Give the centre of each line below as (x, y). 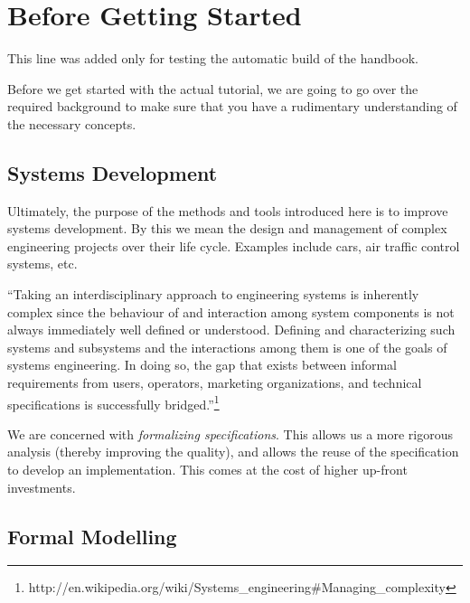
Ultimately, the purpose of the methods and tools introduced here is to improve (228, 210)
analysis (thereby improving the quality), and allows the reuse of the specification (233, 452)
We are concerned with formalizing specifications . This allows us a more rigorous (230, 433)
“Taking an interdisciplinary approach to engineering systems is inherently (213, 294)
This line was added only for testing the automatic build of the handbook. (213, 58)
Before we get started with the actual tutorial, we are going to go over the (213, 88)
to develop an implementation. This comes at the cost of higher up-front (207, 470)
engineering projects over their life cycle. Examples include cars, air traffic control (234, 245)
